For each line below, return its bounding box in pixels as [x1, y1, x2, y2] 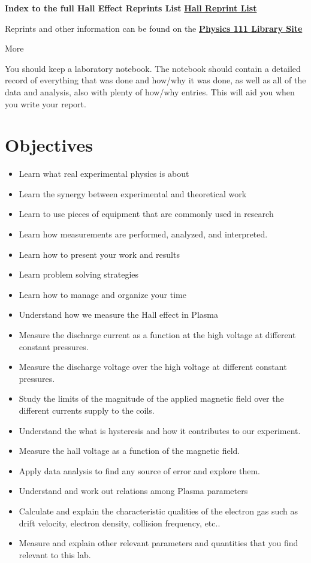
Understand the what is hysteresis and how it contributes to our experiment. [19, 424, 301, 436]
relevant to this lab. [19, 548, 91, 561]
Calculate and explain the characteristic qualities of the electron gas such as [19, 504, 298, 517]
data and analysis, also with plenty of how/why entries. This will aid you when [5, 85, 295, 98]
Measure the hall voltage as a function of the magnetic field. [19, 444, 240, 457]
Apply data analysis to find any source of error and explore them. [19, 464, 260, 477]
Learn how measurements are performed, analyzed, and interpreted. [19, 228, 268, 240]
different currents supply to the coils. [19, 404, 155, 416]
